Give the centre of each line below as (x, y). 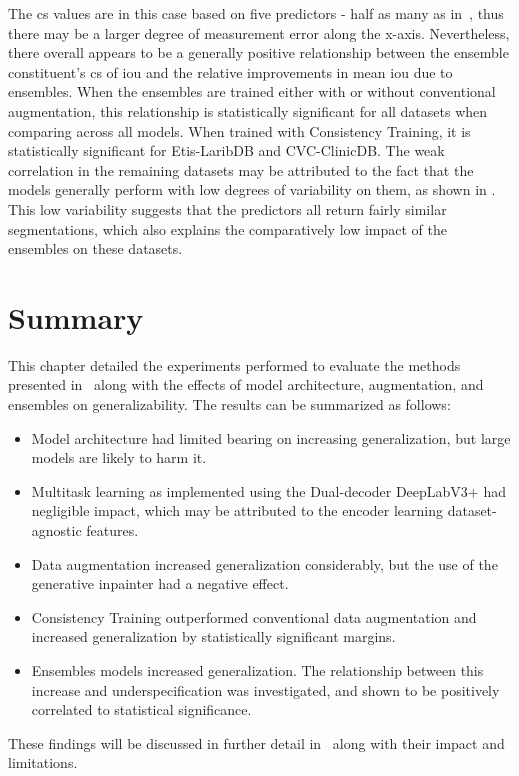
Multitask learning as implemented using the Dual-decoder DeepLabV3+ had (268, 490)
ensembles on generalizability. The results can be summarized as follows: (229, 404)
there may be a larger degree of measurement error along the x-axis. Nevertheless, (259, 32)
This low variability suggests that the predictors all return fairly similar (227, 208)
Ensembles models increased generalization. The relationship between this (257, 669)
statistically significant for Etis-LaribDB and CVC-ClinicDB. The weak (226, 150)
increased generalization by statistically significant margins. (213, 636)
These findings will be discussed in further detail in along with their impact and (256, 742)
